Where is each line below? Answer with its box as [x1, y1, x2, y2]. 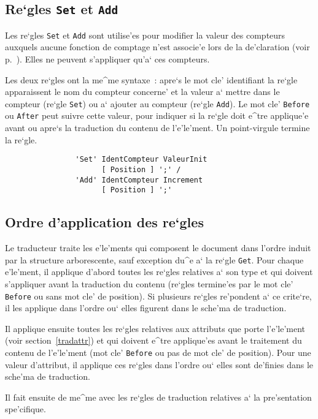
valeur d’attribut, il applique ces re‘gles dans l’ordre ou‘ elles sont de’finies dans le [5, 358, 314, 371]
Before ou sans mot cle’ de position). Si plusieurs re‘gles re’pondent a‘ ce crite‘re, [5, 289, 312, 302]
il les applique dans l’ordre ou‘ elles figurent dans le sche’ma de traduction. [5, 301, 287, 314]
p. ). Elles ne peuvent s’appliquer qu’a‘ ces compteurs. [5, 53, 210, 66]
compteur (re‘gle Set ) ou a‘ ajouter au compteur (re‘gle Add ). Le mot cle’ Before [5, 97, 310, 110]
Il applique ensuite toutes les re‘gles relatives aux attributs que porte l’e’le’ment [5, 322, 306, 334]
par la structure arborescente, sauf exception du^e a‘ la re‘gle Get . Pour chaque [5, 253, 304, 266]
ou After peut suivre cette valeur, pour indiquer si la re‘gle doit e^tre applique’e [5, 109, 309, 122]
